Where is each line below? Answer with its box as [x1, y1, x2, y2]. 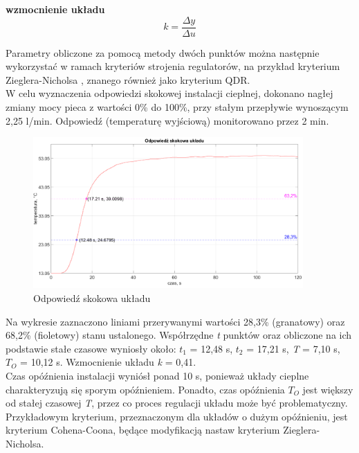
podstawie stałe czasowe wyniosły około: [6, 341, 176, 355]
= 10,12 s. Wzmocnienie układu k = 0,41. [20, 355, 196, 369]
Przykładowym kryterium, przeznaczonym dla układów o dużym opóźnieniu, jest [6, 409, 348, 423]
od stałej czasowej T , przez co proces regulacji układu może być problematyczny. [6, 396, 348, 410]
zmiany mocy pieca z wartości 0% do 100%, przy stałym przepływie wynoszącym [6, 100, 349, 114]
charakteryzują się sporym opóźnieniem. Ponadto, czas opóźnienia [6, 382, 285, 396]
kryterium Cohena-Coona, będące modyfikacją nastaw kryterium [6, 423, 280, 437]
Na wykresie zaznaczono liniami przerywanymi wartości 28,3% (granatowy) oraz [6, 314, 345, 328]
